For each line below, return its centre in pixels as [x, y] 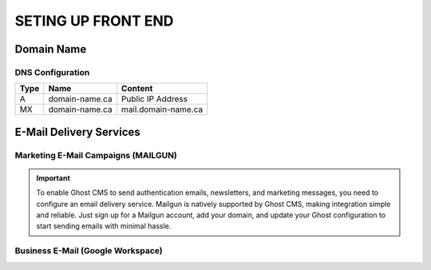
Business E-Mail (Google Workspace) [89, 251]
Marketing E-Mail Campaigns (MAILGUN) [96, 155]
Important [53, 178]
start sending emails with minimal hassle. [104, 226]
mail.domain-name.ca [162, 109]
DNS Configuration [52, 72]
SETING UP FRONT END [94, 21]
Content [137, 89]
